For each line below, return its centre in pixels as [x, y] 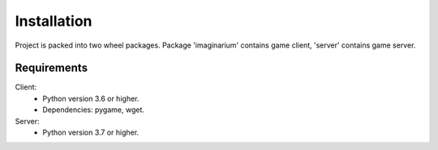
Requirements [52, 68]
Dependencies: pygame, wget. [94, 110]
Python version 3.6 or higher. [91, 98]
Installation [54, 21]
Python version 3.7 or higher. [91, 132]
